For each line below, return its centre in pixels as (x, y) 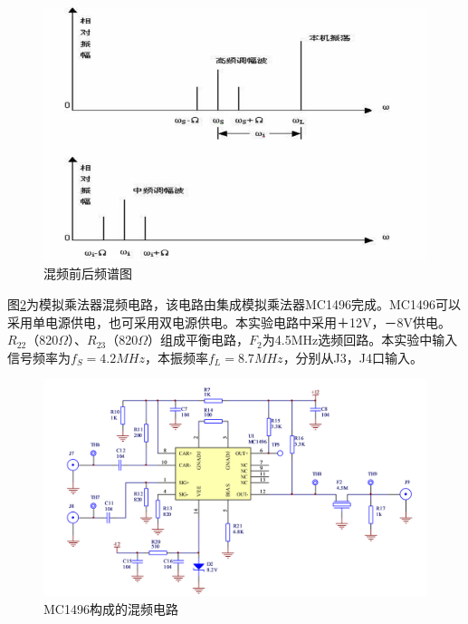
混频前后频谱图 (88, 273)
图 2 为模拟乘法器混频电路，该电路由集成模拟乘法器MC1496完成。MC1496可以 (234, 304)
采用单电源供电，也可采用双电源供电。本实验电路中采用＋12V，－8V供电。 (229, 322)
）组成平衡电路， (199, 340)
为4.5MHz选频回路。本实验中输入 (360, 340)
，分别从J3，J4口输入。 (353, 357)
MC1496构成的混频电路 (111, 608)
